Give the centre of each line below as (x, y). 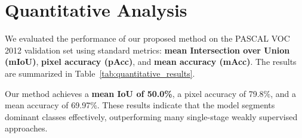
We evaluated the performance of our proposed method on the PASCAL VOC (147, 38)
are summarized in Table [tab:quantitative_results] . (100, 73)
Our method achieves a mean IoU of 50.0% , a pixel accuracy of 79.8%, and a (151, 93)
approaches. (26, 128)
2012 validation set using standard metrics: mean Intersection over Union (147, 50)
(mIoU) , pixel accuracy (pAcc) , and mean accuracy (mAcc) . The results (151, 62)
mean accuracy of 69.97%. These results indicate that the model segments (140, 105)
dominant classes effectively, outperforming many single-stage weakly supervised (151, 116)
